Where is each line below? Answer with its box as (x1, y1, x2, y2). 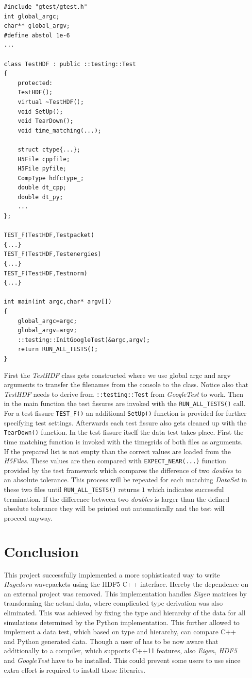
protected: (17, 79, 53, 86)
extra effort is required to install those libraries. (4, 664, 146, 675)
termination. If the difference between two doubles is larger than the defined (4, 493, 230, 504)
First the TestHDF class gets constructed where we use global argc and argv (4, 370, 231, 380)
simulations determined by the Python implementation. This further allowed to (4, 617, 240, 627)
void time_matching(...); (17, 127, 101, 134)
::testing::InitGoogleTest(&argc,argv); (17, 336, 150, 343)
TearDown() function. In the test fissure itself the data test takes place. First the (4, 427, 244, 437)
